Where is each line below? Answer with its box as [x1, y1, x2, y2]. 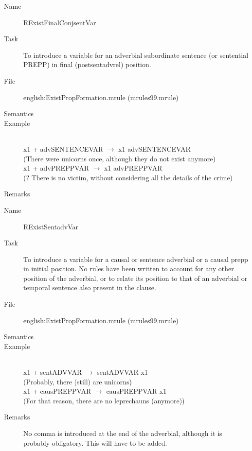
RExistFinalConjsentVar [23, 17, 96, 27]
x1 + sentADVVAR [23, 367, 82, 377]
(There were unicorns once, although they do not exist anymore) [23, 153, 216, 163]
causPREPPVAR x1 [106, 386, 167, 396]
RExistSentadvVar [23, 221, 78, 231]
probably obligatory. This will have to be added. [23, 437, 167, 448]
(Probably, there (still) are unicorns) [23, 376, 132, 386]
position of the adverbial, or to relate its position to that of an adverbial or [23, 273, 248, 283]
